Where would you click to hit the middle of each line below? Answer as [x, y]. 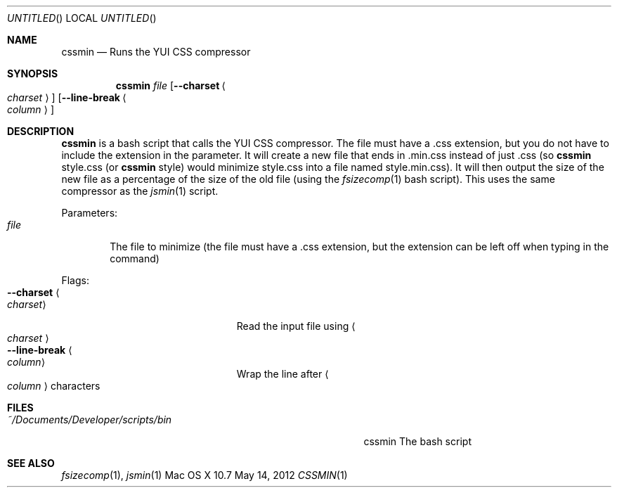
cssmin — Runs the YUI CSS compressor [156, 52]
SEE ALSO [31, 463]
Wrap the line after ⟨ [282, 374]
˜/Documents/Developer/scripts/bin [90, 420]
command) [135, 258]
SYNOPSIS [33, 73]
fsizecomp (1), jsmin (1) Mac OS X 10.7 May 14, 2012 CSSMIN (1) [204, 475]
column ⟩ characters [54, 386]
